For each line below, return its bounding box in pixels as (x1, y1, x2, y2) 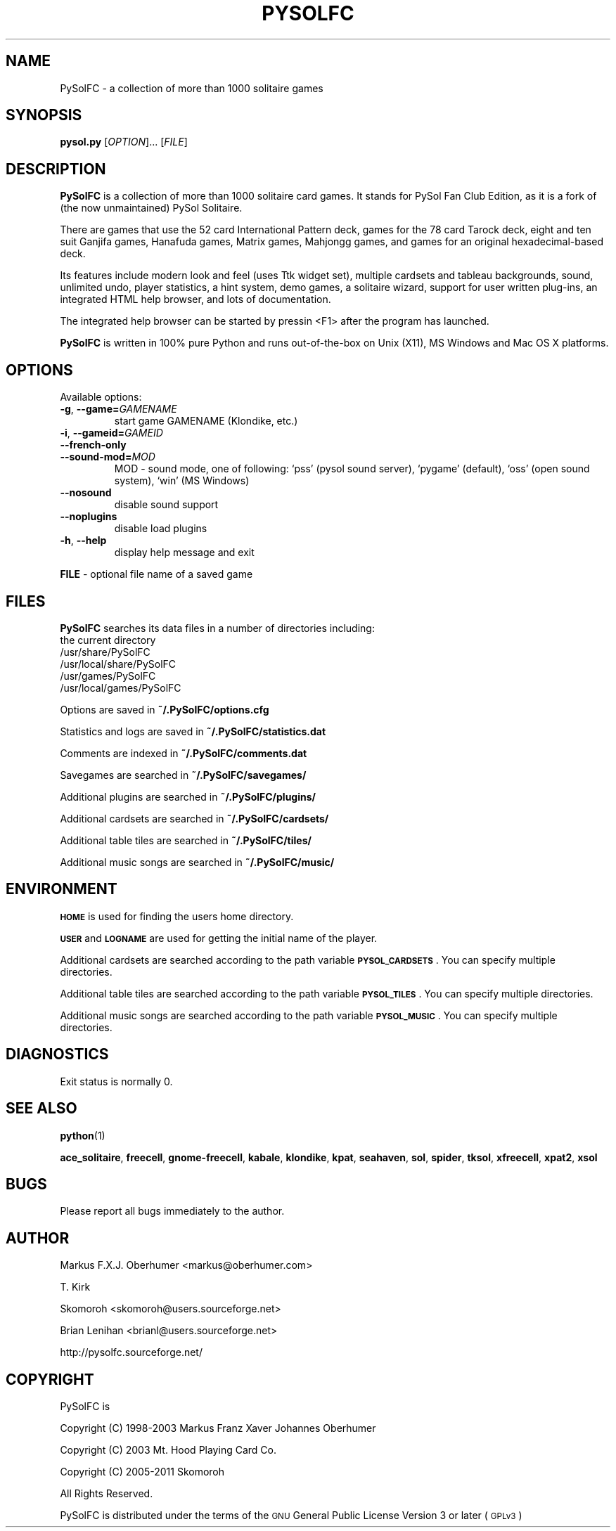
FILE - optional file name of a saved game (60, 568, 253, 581)
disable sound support (114, 498, 219, 511)
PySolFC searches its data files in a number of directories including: (60, 621, 375, 634)
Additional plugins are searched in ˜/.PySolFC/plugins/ (60, 790, 316, 803)
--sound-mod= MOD (60, 451, 155, 463)
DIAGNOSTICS (6, 1045, 109, 1064)
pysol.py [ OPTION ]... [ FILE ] (60, 136, 188, 148)
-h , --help (60, 534, 107, 547)
